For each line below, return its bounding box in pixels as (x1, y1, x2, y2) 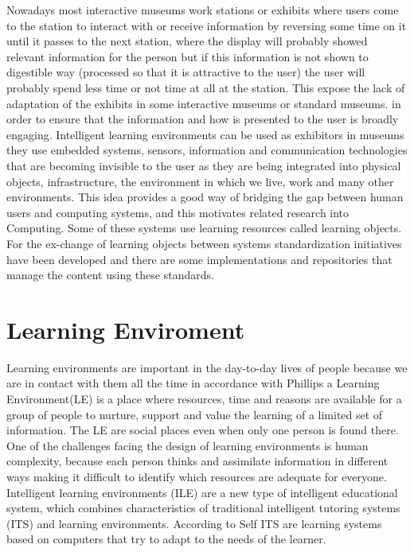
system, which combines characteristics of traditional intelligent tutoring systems (6, 500, 400, 516)
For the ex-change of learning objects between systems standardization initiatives (6, 235, 402, 251)
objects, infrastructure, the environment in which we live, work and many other (6, 173, 394, 189)
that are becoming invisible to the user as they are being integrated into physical (6, 157, 401, 173)
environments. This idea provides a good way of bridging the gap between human (6, 189, 404, 205)
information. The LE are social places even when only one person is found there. (6, 422, 399, 438)
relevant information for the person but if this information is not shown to (6, 48, 369, 64)
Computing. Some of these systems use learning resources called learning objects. (6, 220, 402, 236)
